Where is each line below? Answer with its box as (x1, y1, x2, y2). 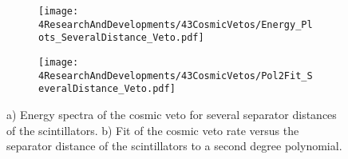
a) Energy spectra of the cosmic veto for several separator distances (6, 105, 337, 122)
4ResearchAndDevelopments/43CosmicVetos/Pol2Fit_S (38, 70, 313, 81)
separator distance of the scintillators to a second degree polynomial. (6, 137, 342, 154)
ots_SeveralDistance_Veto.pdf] (38, 32, 204, 44)
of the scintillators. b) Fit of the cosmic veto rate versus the (6, 121, 299, 138)
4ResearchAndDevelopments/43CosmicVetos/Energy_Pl (38, 18, 313, 30)
